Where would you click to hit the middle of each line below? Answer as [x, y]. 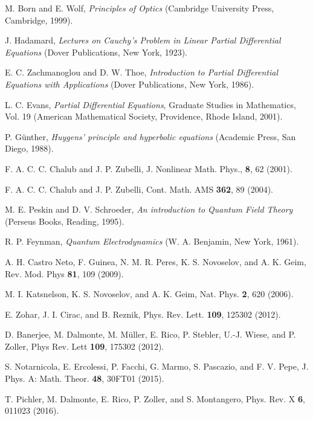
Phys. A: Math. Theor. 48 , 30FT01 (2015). [85, 378]
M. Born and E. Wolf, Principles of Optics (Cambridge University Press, [140, 8]
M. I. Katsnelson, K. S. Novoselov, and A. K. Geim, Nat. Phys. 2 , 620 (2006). [149, 294]
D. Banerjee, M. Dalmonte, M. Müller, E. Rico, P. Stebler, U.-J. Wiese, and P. [150, 334]
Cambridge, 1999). [39, 20]
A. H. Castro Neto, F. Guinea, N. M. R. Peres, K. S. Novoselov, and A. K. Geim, [156, 261]
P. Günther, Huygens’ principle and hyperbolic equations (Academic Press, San [150, 136]
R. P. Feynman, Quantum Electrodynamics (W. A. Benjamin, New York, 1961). [152, 241]
